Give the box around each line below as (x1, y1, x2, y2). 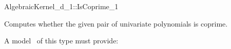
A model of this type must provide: (4, 35, 119, 46)
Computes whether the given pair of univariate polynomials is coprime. (4, 18, 228, 29)
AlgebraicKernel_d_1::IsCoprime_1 (4, 1, 119, 11)
